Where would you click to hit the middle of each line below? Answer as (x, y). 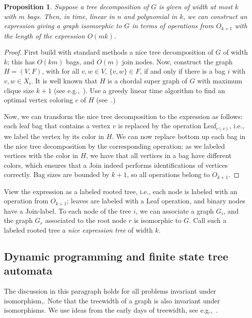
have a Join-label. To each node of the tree (68, 210)
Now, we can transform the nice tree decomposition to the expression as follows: (123, 116)
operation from (26, 201)
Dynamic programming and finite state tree (116, 256)
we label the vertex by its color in (54, 136)
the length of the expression (45, 35)
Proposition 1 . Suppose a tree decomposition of (76, 6)
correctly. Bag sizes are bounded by (57, 174)
